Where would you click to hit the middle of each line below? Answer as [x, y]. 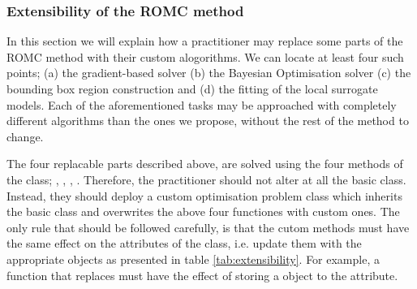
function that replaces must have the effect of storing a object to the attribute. [202, 275]
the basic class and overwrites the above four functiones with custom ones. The [203, 211]
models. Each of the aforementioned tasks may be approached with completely [202, 104]
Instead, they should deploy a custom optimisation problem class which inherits [204, 195]
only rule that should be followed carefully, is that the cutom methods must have [208, 227]
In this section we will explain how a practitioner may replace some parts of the [205, 41]
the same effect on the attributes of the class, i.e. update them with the [184, 243]
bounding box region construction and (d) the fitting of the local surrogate [192, 88]
